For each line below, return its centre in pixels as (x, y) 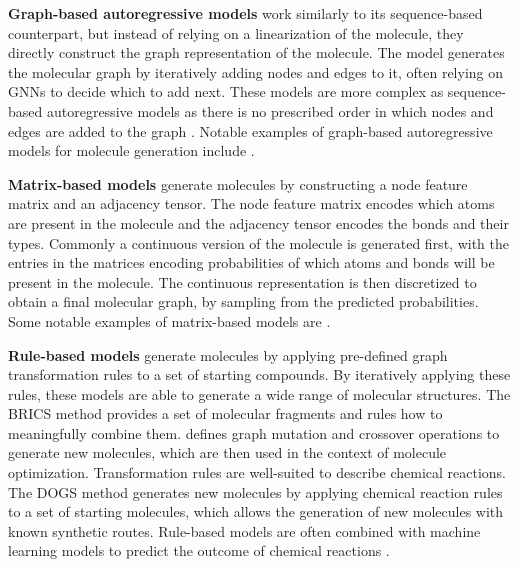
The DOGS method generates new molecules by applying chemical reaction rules (255, 491)
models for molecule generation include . (131, 150)
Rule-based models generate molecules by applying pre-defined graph (228, 354)
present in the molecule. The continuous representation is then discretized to (242, 281)
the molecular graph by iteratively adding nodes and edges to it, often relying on (256, 71)
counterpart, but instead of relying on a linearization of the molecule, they (236, 32)
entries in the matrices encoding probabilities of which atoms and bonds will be (251, 262)
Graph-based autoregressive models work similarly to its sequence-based (245, 13)
